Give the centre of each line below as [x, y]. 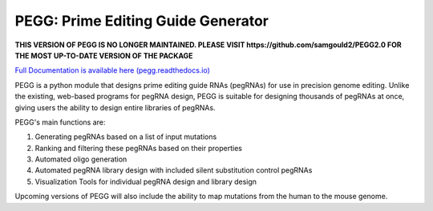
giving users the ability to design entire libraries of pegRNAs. [115, 107]
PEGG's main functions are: [60, 122]
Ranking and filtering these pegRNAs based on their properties [138, 148]
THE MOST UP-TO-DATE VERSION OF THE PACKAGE [104, 55]
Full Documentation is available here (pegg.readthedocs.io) [112, 70]
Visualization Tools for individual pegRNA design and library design [146, 181]
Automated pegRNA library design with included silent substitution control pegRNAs [174, 170]
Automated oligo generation [81, 159]
